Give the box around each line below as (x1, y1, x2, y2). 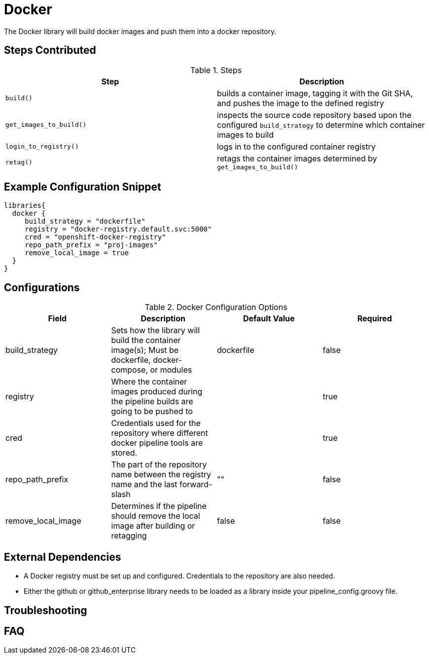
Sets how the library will (111, 325, 200, 336)
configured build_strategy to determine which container (217, 119, 425, 130)
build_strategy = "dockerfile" (25, 217, 145, 226)
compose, (111, 365, 148, 375)
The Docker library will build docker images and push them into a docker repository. (4, 27, 277, 36)
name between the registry (111, 469, 212, 480)
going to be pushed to (111, 406, 193, 417)
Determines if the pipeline (111, 501, 207, 511)
